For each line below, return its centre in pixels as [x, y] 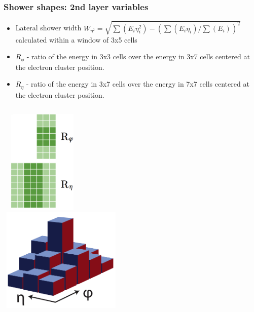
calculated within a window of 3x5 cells [76, 39]
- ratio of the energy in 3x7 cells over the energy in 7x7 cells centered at [138, 84]
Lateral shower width [48, 28]
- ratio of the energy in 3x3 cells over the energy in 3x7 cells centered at [138, 56]
